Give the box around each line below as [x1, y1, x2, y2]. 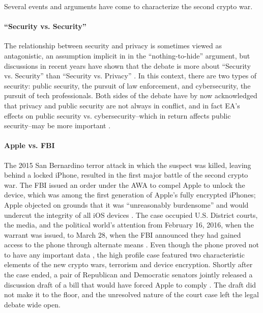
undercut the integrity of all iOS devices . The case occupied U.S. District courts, [4, 209, 258, 220]
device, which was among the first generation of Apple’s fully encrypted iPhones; [4, 189, 256, 200]
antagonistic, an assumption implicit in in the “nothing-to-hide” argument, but [4, 50, 250, 61]
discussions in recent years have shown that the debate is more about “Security [4, 60, 251, 71]
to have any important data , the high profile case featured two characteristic [4, 249, 245, 260]
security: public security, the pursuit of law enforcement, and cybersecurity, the [4, 80, 251, 91]
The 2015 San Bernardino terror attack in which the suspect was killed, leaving [4, 159, 251, 170]
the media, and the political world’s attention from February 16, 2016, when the [4, 219, 254, 230]
